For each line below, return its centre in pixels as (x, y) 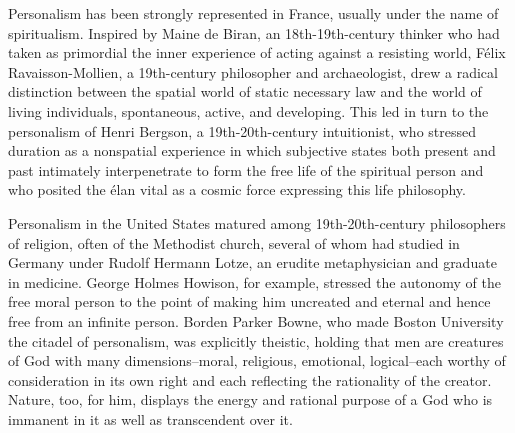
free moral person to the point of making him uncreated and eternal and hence (249, 301)
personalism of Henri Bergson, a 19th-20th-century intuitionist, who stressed (242, 130)
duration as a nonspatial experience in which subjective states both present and (252, 150)
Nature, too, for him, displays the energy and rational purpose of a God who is (250, 399)
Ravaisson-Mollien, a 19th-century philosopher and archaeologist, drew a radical (253, 71)
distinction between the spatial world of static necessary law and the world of (245, 91)
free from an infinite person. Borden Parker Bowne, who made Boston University (256, 320)
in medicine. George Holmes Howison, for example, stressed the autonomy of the (254, 281)
